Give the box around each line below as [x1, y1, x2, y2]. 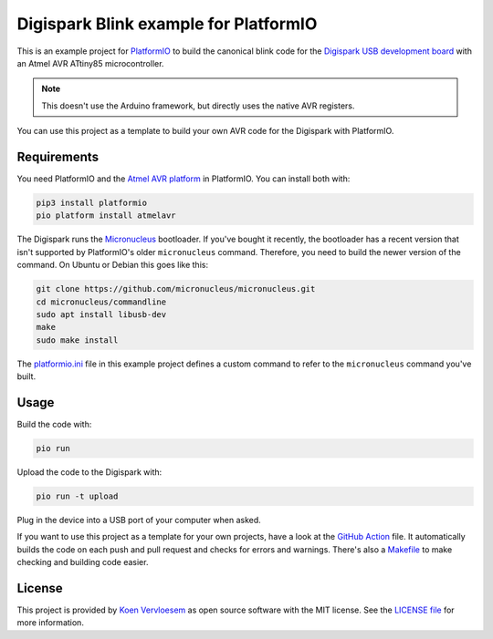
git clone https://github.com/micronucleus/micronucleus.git [36, 283, 316, 294]
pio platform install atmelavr [36, 211, 177, 221]
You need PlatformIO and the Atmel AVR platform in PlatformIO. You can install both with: [16, 173, 351, 184]
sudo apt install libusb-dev [36, 309, 167, 319]
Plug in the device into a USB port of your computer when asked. [16, 514, 262, 525]
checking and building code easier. [16, 557, 149, 568]
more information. [16, 617, 84, 628]
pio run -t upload [36, 490, 119, 501]
